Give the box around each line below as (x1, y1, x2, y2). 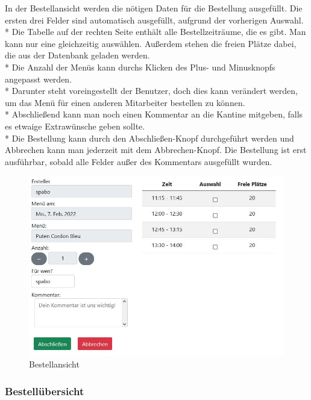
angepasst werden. (5, 72, 72, 85)
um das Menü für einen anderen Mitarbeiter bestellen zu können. (5, 96, 245, 108)
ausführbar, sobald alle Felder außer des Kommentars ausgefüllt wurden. (5, 155, 272, 167)
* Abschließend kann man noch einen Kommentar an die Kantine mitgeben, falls (5, 108, 303, 120)
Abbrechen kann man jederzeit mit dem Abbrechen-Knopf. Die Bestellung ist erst (5, 143, 307, 156)
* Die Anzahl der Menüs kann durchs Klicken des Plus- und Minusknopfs (5, 60, 275, 73)
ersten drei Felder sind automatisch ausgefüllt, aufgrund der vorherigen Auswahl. (5, 13, 304, 26)
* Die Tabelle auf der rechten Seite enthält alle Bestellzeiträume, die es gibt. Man (5, 25, 306, 38)
